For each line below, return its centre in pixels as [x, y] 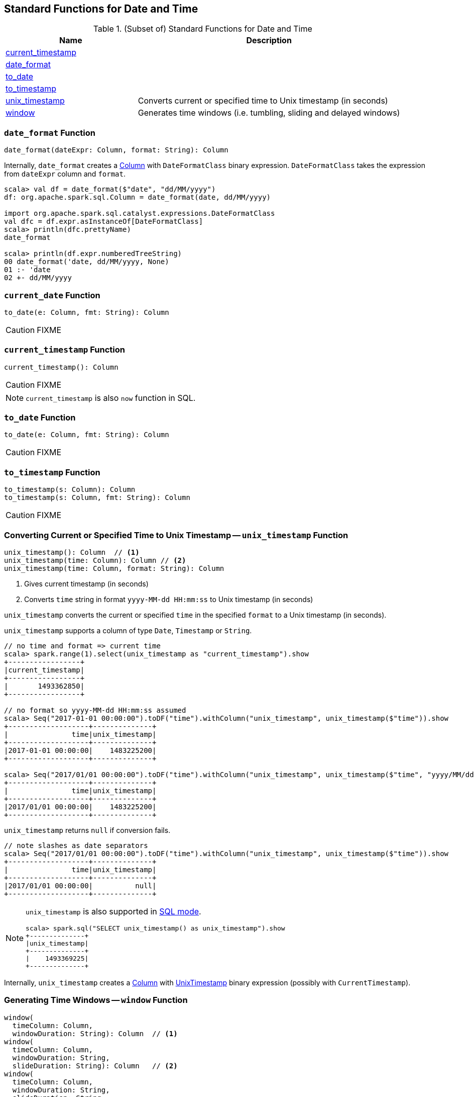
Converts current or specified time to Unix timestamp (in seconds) [263, 101]
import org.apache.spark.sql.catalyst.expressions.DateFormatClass [140, 214]
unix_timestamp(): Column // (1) [72, 552]
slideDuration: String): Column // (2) [95, 1066]
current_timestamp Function [65, 350]
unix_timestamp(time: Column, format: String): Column [114, 568]
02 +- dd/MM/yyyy [38, 278]
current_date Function [52, 295]
